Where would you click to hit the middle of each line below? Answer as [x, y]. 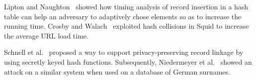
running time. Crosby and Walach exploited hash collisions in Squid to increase [127, 26]
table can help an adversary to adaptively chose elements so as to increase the [123, 16]
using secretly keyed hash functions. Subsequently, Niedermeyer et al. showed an [128, 61]
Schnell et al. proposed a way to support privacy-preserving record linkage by [124, 52]
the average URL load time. [46, 35]
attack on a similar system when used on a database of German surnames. [117, 71]
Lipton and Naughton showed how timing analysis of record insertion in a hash [126, 6]
